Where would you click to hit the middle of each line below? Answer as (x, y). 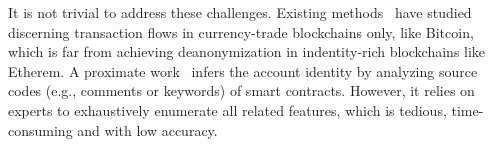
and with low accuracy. (147, 129)
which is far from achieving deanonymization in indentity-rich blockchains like (247, 51)
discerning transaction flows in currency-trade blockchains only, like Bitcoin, (241, 31)
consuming (40, 129)
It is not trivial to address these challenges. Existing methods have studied (240, 12)
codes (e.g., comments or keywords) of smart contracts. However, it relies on (241, 90)
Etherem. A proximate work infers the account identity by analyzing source (243, 70)
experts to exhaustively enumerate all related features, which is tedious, (227, 109)
